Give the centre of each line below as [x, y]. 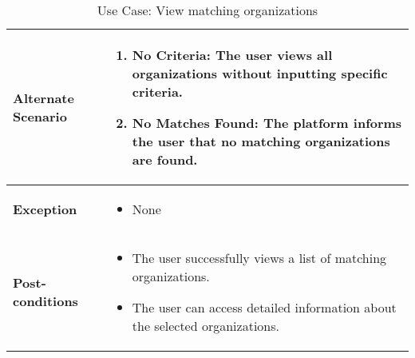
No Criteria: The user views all [232, 55]
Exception [45, 209]
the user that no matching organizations [261, 141]
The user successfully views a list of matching [259, 258]
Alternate [43, 98]
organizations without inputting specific [260, 73]
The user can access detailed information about [264, 307]
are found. [165, 159]
